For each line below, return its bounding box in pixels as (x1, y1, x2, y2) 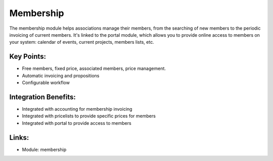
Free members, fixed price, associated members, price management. (22, 65, 166, 71)
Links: (9, 133, 29, 142)
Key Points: (9, 52, 47, 61)
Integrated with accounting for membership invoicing (22, 106, 132, 112)
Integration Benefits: (9, 93, 76, 101)
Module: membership (22, 146, 67, 152)
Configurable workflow (22, 79, 70, 86)
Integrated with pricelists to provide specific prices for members (22, 113, 156, 119)
